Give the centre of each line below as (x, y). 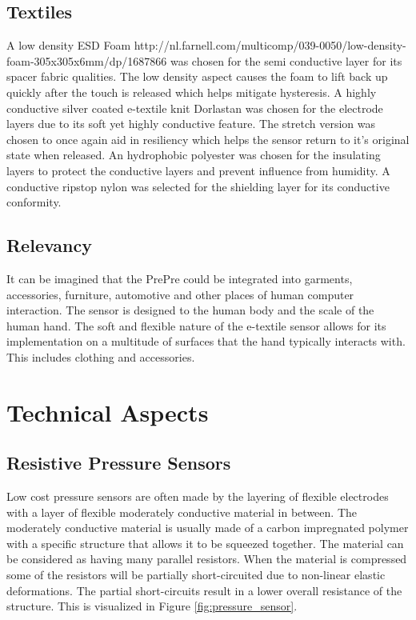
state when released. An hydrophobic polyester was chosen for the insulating (194, 155)
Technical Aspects (108, 412)
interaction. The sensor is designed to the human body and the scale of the (190, 310)
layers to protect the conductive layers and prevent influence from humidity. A (198, 170)
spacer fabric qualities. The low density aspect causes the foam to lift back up (197, 76)
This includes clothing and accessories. (101, 356)
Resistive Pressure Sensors (119, 463)
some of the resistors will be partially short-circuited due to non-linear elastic (196, 575)
